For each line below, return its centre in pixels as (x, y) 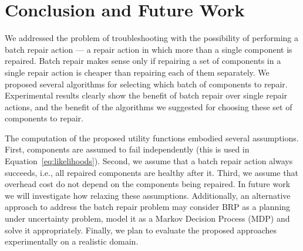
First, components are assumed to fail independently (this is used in (127, 149)
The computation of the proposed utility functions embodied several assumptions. (152, 138)
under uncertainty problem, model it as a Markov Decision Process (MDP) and (147, 218)
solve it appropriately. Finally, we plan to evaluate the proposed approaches (141, 230)
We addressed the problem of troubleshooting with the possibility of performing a (151, 38)
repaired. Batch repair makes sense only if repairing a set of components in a (143, 61)
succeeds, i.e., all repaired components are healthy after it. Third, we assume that (151, 172)
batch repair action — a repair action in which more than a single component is (149, 49)
